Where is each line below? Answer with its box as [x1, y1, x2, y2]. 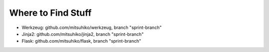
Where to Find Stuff [9, 7, 92, 18]
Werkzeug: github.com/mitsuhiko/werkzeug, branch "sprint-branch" [21, 25, 162, 30]
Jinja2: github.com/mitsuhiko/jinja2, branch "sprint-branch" [21, 31, 144, 37]
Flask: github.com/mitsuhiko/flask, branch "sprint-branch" [21, 38, 141, 44]
